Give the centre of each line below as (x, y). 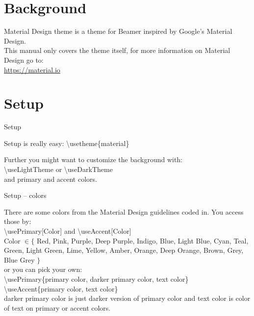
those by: (18, 221)
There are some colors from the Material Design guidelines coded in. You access (124, 211)
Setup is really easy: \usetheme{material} (67, 143)
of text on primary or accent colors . (57, 307)
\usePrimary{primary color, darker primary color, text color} (96, 279)
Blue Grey (19, 259)
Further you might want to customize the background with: (93, 159)
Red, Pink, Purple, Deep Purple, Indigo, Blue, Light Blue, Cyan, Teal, (142, 240)
